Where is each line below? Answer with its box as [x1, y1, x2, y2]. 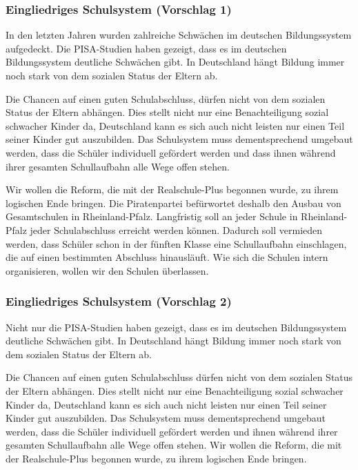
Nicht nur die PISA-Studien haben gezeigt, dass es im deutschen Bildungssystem [6, 320, 347, 334]
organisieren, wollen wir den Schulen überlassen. [6, 263, 209, 277]
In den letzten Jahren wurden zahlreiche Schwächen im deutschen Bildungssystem [6, 28, 352, 42]
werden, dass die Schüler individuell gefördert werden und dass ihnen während [6, 145, 336, 159]
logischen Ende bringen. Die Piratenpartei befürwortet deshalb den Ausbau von [6, 195, 341, 210]
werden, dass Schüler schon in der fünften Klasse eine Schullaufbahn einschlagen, [6, 236, 347, 251]
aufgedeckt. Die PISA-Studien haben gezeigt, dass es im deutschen [6, 41, 287, 55]
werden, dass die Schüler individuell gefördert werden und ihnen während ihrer [6, 424, 338, 438]
